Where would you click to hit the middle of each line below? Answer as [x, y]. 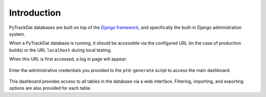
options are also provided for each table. [50, 88]
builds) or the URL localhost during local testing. [60, 50]
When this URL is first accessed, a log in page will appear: [68, 59]
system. [17, 34]
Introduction [35, 13]
